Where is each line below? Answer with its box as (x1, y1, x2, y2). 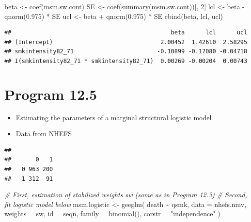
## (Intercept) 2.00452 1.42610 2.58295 (4, 38, 248, 46)
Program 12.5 (4, 84, 97, 104)
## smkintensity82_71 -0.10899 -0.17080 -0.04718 (4, 48, 248, 55)
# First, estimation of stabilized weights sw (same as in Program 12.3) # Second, (4, 190, 247, 200)
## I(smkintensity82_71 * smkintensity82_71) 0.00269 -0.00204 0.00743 (4, 57, 248, 64)
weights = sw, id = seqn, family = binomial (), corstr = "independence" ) (4, 208, 220, 219)
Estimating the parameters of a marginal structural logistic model (16, 112, 212, 122)
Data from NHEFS (16, 128, 72, 139)
